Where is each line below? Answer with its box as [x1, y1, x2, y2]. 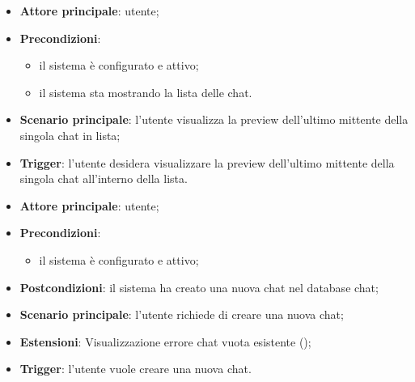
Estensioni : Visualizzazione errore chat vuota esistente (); [19, 333, 311, 350]
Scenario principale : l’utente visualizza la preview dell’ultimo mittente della [19, 111, 409, 128]
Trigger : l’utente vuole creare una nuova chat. [19, 360, 252, 377]
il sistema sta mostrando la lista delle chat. [39, 83, 252, 100]
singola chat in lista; [19, 126, 121, 143]
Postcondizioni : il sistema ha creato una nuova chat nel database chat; [19, 278, 379, 295]
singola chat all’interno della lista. [19, 170, 188, 187]
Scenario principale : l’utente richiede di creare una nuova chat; [19, 306, 344, 323]
